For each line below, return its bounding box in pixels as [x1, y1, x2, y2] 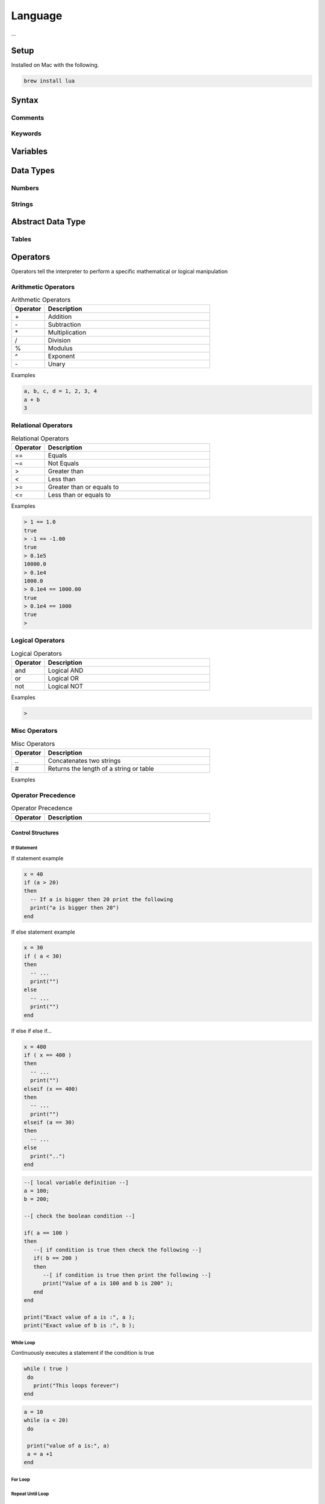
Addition [48, 313, 72, 321]
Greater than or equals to [48, 483, 119, 492]
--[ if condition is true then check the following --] [33, 1246, 202, 1253]
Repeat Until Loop [11, 1491, 49, 1497]
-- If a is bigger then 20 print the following [30, 896, 173, 902]
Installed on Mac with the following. [11, 61, 99, 69]
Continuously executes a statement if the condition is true [11, 1349, 155, 1357]
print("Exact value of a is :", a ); [23, 1313, 135, 1321]
